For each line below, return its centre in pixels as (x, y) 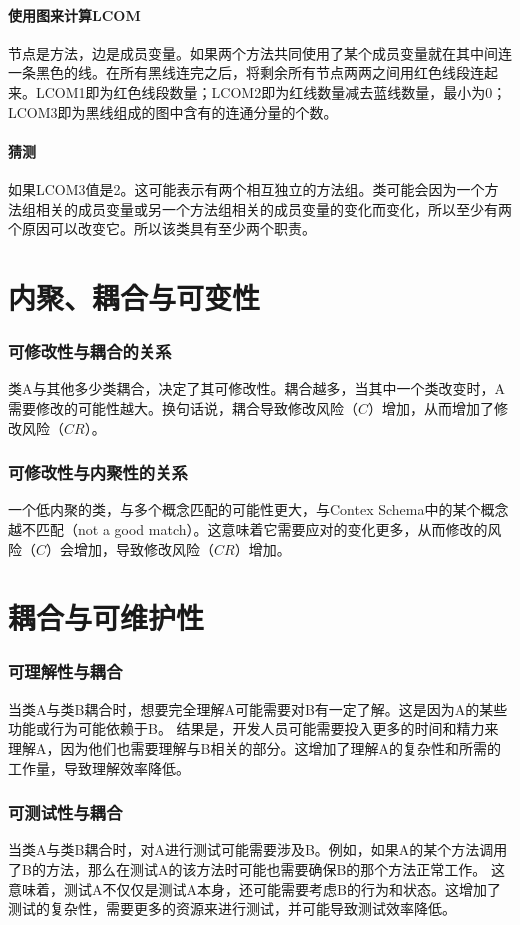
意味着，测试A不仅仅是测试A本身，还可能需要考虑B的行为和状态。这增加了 (254, 888)
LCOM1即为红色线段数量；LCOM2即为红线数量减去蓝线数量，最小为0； (271, 91)
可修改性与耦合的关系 (90, 351)
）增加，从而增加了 (431, 407)
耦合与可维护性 (106, 617)
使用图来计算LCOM (74, 14)
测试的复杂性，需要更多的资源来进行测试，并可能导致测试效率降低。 (232, 908)
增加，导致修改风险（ (144, 548)
